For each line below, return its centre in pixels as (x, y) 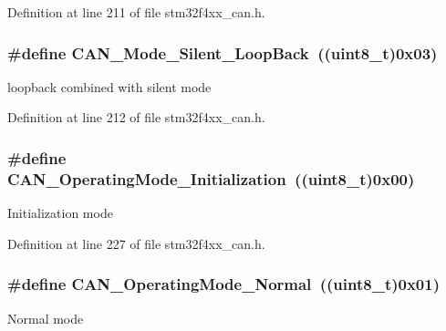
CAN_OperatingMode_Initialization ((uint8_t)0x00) (211, 178)
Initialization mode (60, 213)
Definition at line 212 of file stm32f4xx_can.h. (136, 117)
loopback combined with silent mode (109, 86)
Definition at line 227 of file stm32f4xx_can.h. (136, 243)
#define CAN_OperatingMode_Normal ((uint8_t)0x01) (223, 284)
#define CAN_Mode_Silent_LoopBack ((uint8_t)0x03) (223, 52)
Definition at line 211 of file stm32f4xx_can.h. (136, 12)
